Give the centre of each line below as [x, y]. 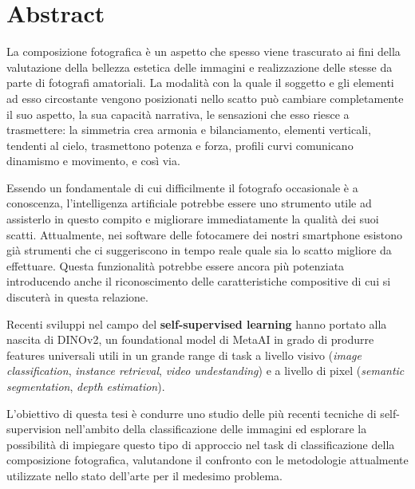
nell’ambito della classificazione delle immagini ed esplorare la [216, 429]
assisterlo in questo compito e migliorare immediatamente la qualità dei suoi [193, 219]
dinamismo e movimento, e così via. [93, 161]
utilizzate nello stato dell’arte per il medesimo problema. [144, 475]
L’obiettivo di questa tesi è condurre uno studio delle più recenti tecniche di [192, 413]
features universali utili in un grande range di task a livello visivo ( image [184, 355]
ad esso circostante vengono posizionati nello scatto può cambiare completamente [205, 98]
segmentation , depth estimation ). [86, 386]
